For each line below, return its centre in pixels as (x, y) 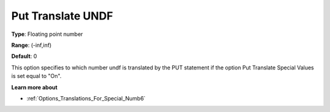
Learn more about (35, 87)
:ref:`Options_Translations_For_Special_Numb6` (86, 98)
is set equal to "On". (36, 76)
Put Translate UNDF (62, 16)
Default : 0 (24, 56)
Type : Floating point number (47, 34)
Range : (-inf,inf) (31, 45)
